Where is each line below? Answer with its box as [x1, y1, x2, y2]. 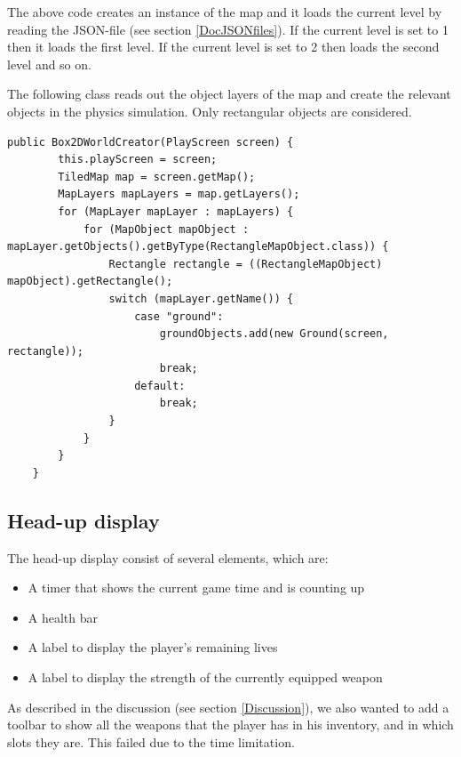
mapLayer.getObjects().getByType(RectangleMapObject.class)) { [7, 240, 389, 254]
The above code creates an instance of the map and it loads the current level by [7, 3, 442, 20]
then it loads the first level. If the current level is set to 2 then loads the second [7, 37, 440, 56]
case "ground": [134, 310, 224, 323]
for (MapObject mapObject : [83, 222, 250, 236]
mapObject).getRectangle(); [7, 275, 173, 288]
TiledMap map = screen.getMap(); [58, 170, 256, 183]
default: [134, 379, 186, 392]
